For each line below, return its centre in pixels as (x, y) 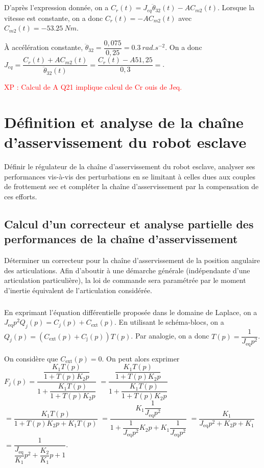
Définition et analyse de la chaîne (124, 122)
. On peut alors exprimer (141, 358)
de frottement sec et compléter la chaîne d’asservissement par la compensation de (131, 186)
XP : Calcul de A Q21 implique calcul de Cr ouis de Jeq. (93, 87)
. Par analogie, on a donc (170, 336)
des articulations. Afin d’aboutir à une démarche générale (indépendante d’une (127, 270)
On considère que (31, 358)
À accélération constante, (44, 47)
